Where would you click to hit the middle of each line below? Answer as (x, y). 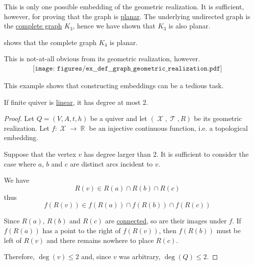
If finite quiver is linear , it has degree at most (72, 102)
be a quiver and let (119, 118)
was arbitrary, (140, 256)
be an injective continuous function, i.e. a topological (168, 128)
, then (168, 230)
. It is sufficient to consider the (203, 154)
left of (13, 240)
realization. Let (27, 128)
